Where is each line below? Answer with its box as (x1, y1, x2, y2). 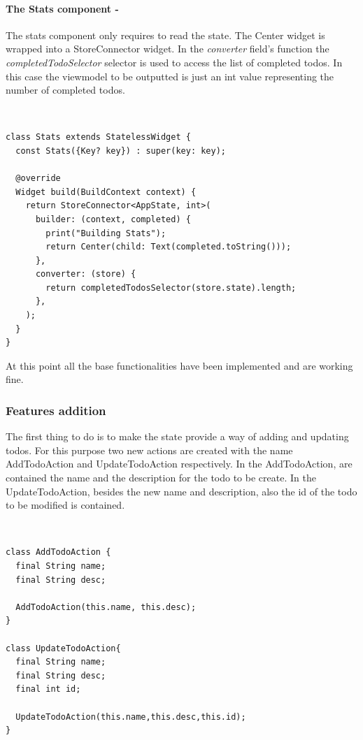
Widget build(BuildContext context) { (15, 187, 197, 197)
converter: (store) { (35, 269, 136, 280)
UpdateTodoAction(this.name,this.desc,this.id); (15, 711, 246, 722)
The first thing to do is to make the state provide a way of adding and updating (6, 429, 349, 444)
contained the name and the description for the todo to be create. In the (6, 470, 316, 485)
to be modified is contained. (6, 498, 125, 512)
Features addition (6, 401, 106, 419)
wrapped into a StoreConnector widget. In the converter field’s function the (6, 41, 329, 56)
